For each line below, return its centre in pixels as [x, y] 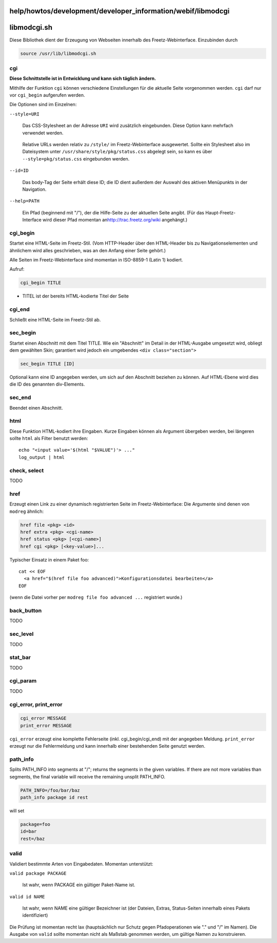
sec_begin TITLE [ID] [47, 364]
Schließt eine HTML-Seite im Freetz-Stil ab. [55, 319]
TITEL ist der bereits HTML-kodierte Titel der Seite [76, 296]
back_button [26, 611]
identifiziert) [35, 915]
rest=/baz [33, 839]
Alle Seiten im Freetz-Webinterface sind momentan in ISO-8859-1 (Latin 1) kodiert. [96, 260]
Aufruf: [17, 269]
